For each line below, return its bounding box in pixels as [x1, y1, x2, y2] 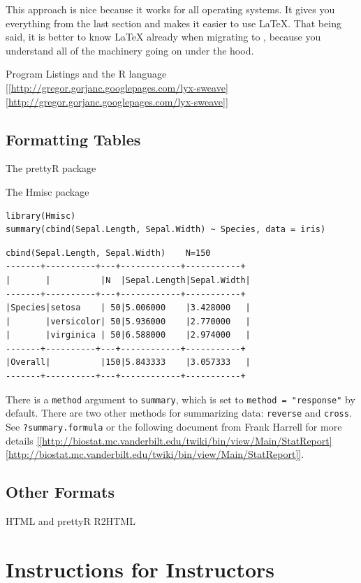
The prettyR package [6, 161, 96, 175]
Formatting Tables [6, 128, 141, 150]
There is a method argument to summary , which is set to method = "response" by [6, 391, 355, 406]
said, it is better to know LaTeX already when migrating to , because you [6, 29, 321, 44]
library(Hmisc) [6, 210, 76, 221]
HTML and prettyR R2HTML [6, 514, 135, 528]
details [6, 433, 34, 447]
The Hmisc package [6, 184, 89, 199]
